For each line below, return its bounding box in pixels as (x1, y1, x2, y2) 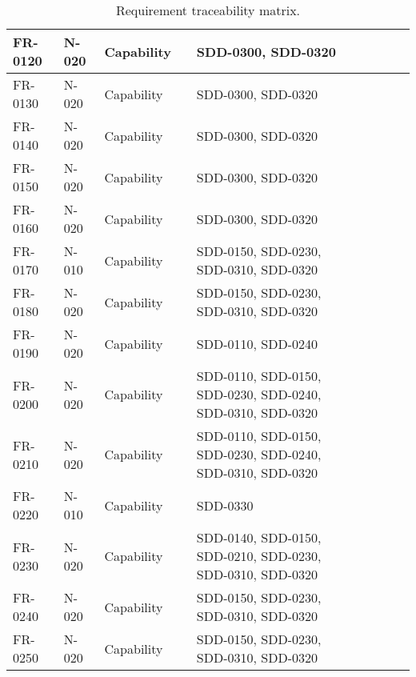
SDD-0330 (196, 495, 254, 515)
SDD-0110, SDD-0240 (196, 334, 318, 353)
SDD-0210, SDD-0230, (196, 547, 322, 565)
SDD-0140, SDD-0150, (196, 528, 322, 547)
